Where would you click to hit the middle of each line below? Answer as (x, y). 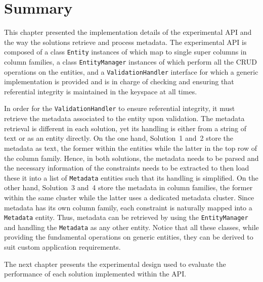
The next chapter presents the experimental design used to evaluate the (115, 264)
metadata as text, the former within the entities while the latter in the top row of (131, 148)
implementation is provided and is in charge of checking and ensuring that (119, 81)
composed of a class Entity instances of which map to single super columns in (125, 52)
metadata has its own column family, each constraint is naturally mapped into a (128, 207)
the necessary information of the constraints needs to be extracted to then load (127, 168)
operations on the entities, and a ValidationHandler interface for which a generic (131, 71)
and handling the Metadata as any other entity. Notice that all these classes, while (131, 227)
